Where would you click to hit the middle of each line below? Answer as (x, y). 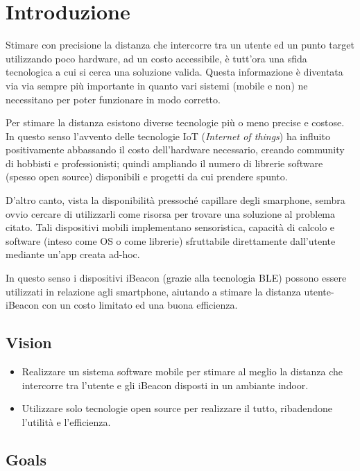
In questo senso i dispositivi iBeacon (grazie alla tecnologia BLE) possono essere (176, 278)
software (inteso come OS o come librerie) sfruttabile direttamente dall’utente (171, 240)
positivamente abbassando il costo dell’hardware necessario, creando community (175, 149)
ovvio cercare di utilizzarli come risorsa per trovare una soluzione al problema (171, 213)
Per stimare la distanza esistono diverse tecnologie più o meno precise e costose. (175, 122)
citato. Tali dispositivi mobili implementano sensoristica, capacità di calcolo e (170, 227)
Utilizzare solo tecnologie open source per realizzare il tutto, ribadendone (177, 408)
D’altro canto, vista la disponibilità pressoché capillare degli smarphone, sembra (175, 200)
